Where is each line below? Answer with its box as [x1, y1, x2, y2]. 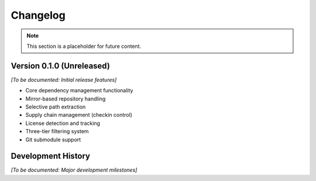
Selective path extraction [25, 103, 86, 110]
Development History [11, 151, 91, 161]
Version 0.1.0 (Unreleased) [11, 61, 111, 71]
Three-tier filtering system [25, 128, 89, 135]
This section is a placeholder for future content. [26, 43, 142, 50]
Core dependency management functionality [25, 87, 133, 94]
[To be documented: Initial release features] [11, 76, 117, 83]
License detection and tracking [25, 120, 101, 127]
